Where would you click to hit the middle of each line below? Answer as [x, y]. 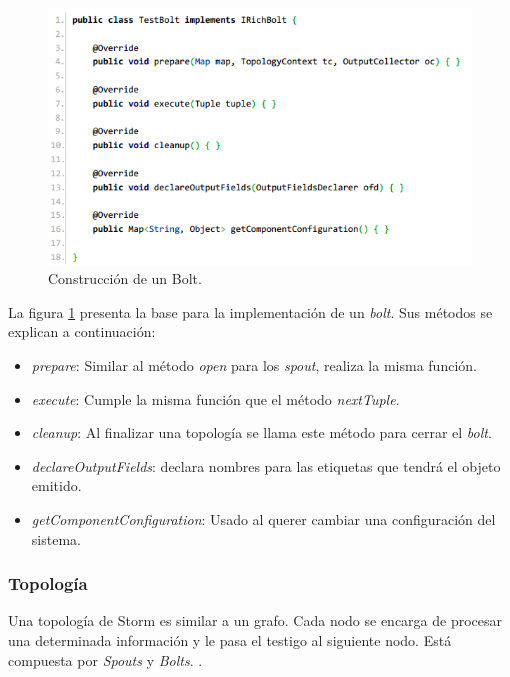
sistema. [56, 538]
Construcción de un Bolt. [125, 278]
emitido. [56, 485]
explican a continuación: [82, 331]
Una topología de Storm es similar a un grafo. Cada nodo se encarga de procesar [255, 620]
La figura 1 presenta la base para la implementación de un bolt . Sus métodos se [250, 311]
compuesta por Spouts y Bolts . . [105, 659]
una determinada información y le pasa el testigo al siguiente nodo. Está [230, 639]
